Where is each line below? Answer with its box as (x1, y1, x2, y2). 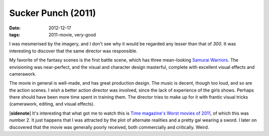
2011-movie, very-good (48, 31, 96, 37)
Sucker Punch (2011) (9, 7, 96, 18)
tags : (9, 31, 20, 37)
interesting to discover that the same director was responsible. (9, 48, 138, 54)
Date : (9, 25, 21, 31)
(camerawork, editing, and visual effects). (9, 101, 95, 107)
